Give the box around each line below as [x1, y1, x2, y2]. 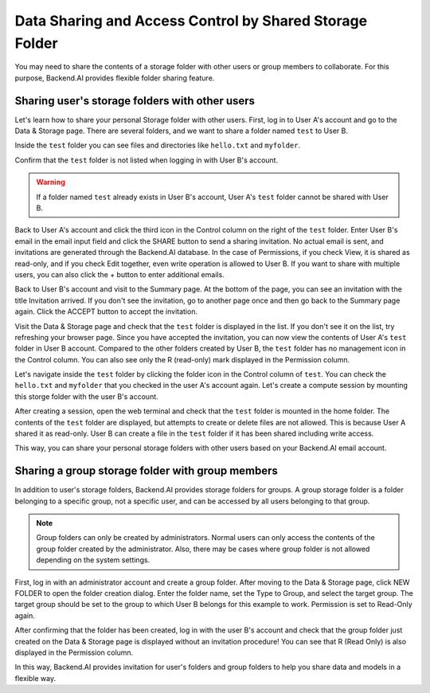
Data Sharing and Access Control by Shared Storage [14, 12, 368, 29]
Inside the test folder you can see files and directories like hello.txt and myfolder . [14, 140, 301, 151]
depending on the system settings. [36, 555, 150, 565]
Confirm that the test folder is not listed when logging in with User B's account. [14, 155, 279, 165]
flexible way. [14, 673, 56, 683]
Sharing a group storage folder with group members [14, 464, 279, 478]
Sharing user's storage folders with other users [14, 94, 255, 108]
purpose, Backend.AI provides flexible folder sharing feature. [14, 72, 215, 83]
